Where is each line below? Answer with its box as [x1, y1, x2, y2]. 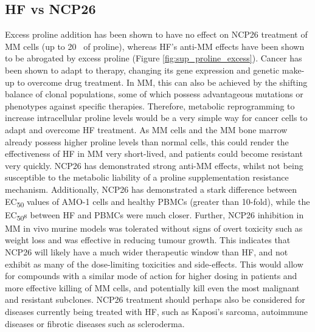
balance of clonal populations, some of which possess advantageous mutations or [5, 88, 303, 100]
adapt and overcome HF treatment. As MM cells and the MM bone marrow [5, 123, 288, 136]
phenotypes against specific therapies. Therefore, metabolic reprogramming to [5, 99, 295, 112]
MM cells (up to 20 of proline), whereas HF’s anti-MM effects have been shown [5, 40, 305, 52]
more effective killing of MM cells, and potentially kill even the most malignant [5, 281, 300, 294]
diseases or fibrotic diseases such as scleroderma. [5, 317, 185, 330]
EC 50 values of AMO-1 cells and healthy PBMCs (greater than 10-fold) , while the [5, 195, 310, 209]
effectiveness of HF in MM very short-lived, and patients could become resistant [5, 147, 303, 160]
